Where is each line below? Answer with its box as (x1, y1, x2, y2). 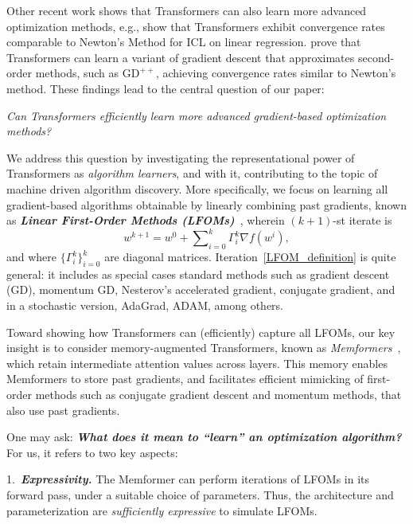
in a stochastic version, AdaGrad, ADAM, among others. (6, 297, 283, 313)
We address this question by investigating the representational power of (6, 149, 355, 166)
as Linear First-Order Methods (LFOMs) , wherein (6, 212, 285, 229)
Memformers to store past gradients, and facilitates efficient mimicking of (6, 370, 364, 387)
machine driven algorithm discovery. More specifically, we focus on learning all (6, 180, 388, 197)
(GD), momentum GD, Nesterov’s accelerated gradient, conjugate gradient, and (6, 281, 395, 298)
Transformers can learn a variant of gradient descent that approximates (6, 49, 355, 65)
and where (6, 248, 57, 265)
